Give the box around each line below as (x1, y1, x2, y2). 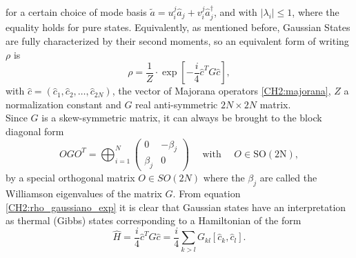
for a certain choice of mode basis (6, 5, 147, 19)
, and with (213, 5, 257, 19)
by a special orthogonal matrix (6, 170, 135, 185)
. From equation (172, 186, 241, 201)
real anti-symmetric (135, 97, 218, 111)
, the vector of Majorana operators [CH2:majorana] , (112, 83, 331, 98)
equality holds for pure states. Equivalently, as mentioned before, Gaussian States (6, 20, 350, 34)
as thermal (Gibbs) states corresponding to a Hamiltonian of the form (6, 213, 301, 228)
